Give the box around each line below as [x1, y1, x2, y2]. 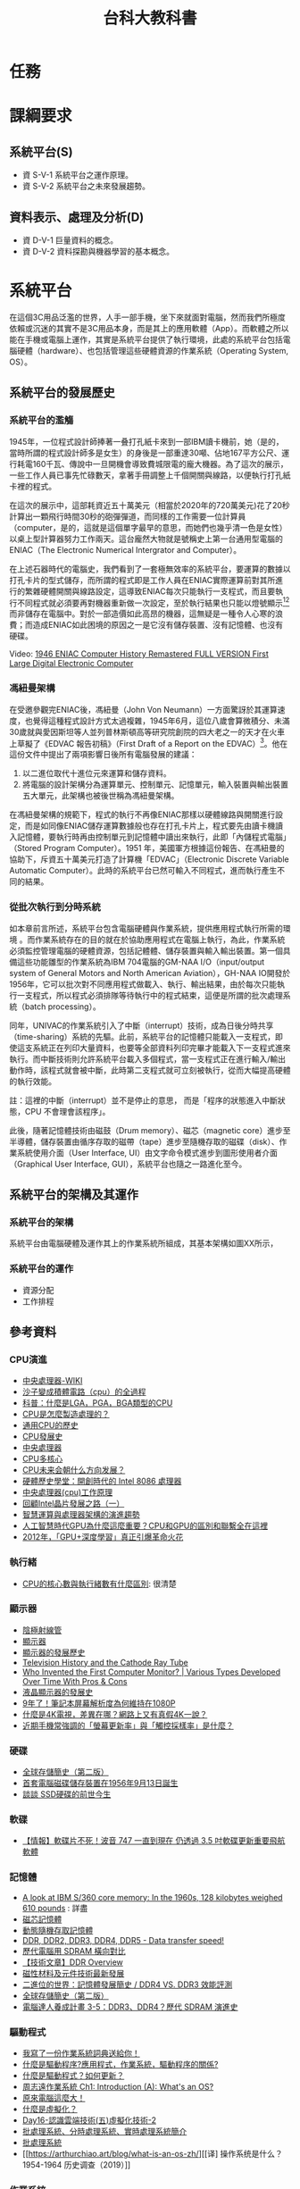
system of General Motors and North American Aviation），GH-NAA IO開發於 [9, 967, 291, 978]
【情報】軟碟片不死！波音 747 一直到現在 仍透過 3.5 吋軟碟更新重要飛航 [21, 1835, 286, 1846]
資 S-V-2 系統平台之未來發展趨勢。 [21, 180, 150, 192]
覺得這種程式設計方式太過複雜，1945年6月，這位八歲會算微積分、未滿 [32, 715, 290, 726]
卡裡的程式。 [9, 480, 56, 491]
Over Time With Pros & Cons [21, 1675, 128, 1686]
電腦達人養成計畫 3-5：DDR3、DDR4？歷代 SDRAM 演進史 [21, 2001, 238, 2012]
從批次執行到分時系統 [9, 901, 101, 914]
